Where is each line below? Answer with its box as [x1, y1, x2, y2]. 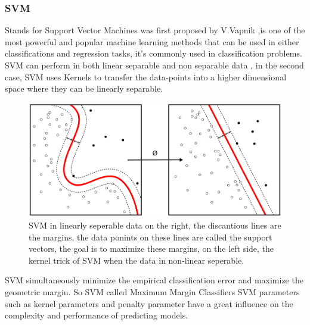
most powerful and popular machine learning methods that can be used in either [5, 35, 299, 48]
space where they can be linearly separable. [5, 82, 163, 95]
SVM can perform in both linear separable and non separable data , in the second [5, 59, 304, 71]
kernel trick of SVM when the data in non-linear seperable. [29, 254, 244, 266]
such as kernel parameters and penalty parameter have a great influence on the [5, 297, 293, 310]
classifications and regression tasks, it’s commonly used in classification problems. [5, 47, 302, 60]
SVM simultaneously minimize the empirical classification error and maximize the [5, 274, 303, 286]
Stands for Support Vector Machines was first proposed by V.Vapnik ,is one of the [5, 24, 305, 36]
